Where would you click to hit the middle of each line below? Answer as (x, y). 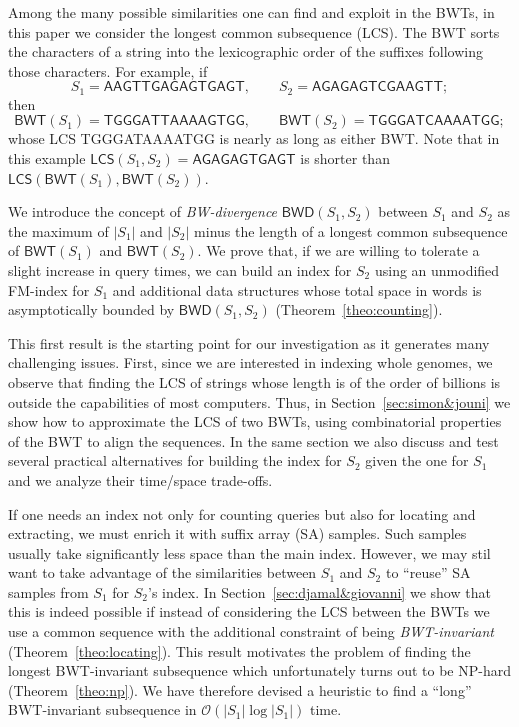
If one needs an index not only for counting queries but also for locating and (242, 513)
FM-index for (49, 289)
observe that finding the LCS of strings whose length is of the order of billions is (254, 381)
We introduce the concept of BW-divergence (143, 211)
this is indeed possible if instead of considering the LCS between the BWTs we (249, 611)
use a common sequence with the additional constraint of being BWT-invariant (251, 631)
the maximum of (58, 230)
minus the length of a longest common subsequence (351, 230)
